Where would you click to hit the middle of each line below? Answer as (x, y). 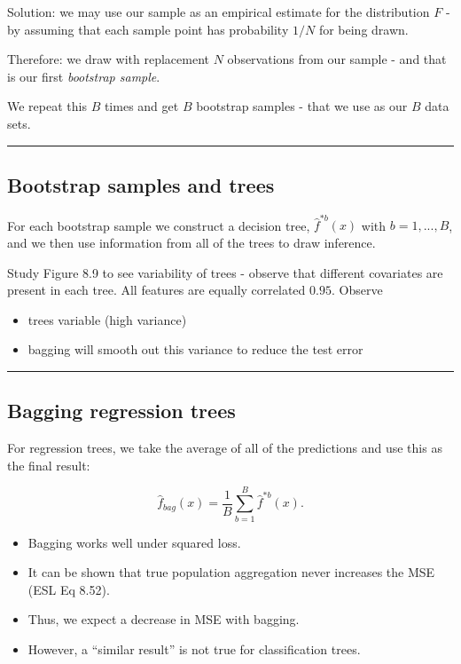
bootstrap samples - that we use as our (302, 106)
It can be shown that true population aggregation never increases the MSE (231, 572)
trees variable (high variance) (107, 319)
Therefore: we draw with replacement (109, 59)
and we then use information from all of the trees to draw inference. (191, 243)
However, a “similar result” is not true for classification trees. (194, 648)
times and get (141, 106)
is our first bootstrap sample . (84, 76)
